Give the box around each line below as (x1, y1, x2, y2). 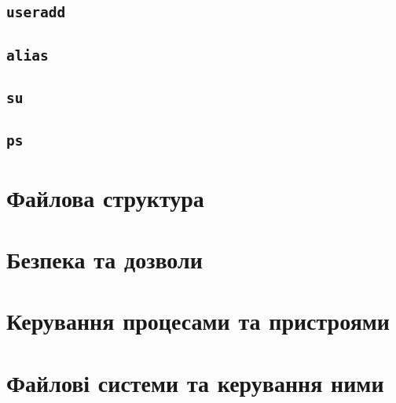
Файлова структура (6, 181, 204, 213)
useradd (6, 4, 66, 21)
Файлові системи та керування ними (6, 366, 384, 398)
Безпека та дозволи (6, 243, 203, 275)
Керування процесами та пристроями (6, 305, 390, 337)
